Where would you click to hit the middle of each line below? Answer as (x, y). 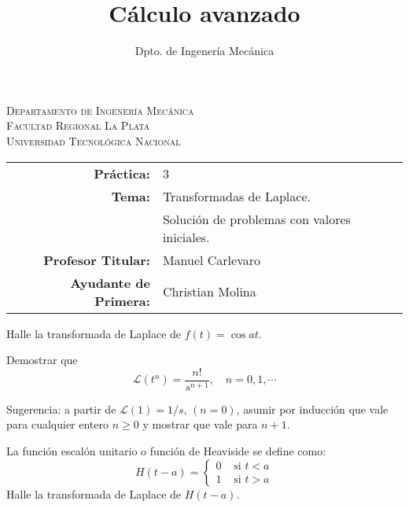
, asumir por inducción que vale (312, 409)
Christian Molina (209, 291)
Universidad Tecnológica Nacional (94, 140)
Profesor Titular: (97, 260)
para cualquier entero (58, 424)
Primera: (122, 300)
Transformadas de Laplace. (236, 196)
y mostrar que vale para (200, 424)
